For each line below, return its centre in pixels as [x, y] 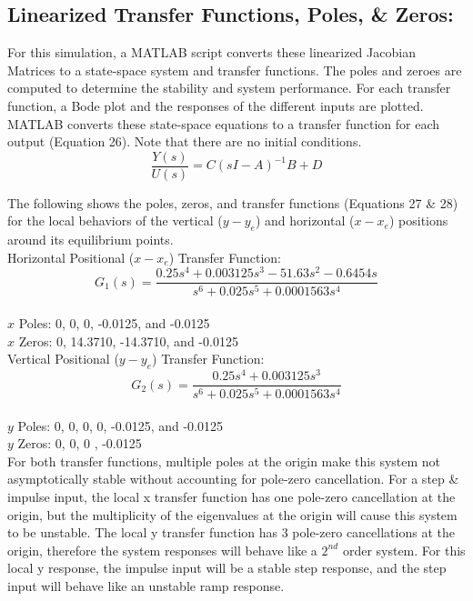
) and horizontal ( [305, 220]
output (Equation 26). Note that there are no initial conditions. [185, 141]
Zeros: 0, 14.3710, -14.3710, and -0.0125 [128, 341]
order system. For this [404, 550]
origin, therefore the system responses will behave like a [162, 550]
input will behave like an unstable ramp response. [146, 585]
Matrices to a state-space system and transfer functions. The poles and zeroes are [235, 70]
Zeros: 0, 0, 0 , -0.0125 [80, 443]
